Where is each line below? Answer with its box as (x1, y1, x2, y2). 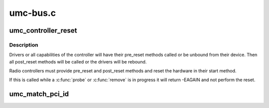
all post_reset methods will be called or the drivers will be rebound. (9, 58, 147, 64)
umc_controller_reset (9, 26, 77, 35)
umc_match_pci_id (9, 90, 69, 99)
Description (9, 41, 38, 48)
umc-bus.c (9, 7, 56, 18)
